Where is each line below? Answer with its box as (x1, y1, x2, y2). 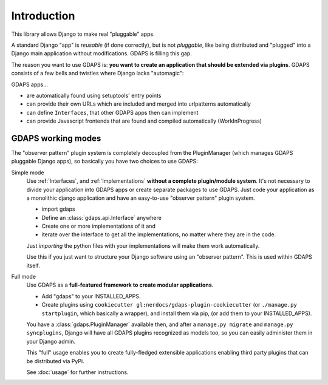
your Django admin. (26, 338, 76, 345)
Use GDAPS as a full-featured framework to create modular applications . (26, 281, 214, 288)
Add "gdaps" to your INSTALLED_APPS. (41, 292, 141, 300)
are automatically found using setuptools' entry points (26, 92, 162, 99)
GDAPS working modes (11, 133, 101, 143)
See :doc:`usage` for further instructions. (26, 368, 129, 376)
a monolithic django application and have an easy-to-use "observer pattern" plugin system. (26, 194, 255, 202)
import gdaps (41, 205, 75, 213)
